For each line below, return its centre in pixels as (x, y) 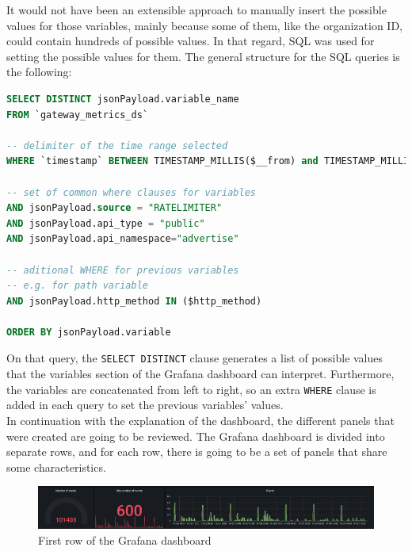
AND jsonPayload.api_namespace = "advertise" (123, 239)
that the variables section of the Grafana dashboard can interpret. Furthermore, (200, 374)
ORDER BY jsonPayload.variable (89, 332)
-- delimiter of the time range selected (117, 145)
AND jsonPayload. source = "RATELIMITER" (114, 208)
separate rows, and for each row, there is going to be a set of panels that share (197, 452)
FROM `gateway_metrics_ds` (77, 115)
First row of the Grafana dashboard (125, 540)
